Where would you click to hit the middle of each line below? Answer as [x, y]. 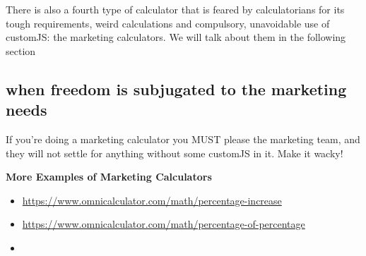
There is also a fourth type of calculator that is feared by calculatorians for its [175, 9]
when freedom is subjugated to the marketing [176, 89]
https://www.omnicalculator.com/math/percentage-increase [152, 200]
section [21, 50]
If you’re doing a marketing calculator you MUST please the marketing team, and [183, 139]
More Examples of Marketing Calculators [109, 177]
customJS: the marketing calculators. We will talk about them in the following [176, 37]
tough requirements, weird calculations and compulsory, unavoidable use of [168, 23]
